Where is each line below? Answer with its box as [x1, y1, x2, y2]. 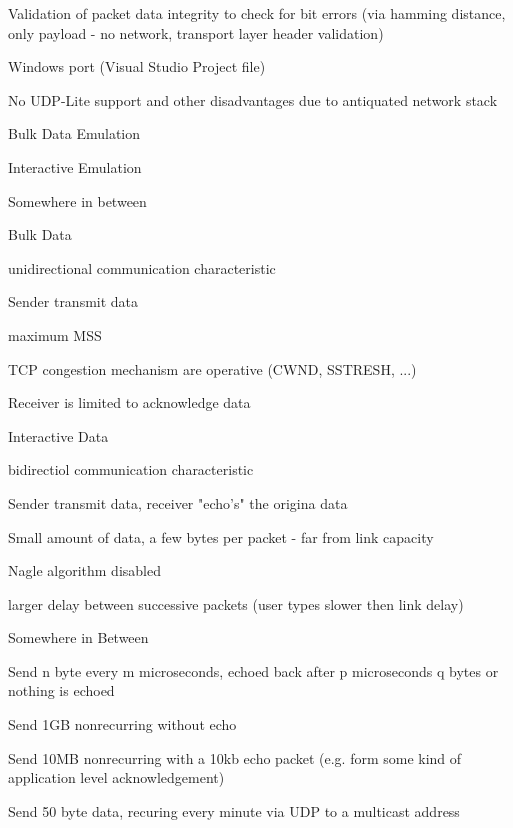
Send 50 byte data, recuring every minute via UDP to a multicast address [8, 800, 460, 821]
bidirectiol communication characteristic [8, 459, 254, 480]
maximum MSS [8, 324, 102, 345]
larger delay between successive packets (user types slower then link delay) [8, 593, 464, 614]
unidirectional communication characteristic [8, 257, 276, 278]
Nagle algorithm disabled [8, 560, 161, 581]
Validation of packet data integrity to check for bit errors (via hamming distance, [8, 3, 506, 23]
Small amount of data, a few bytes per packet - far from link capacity [8, 526, 434, 547]
